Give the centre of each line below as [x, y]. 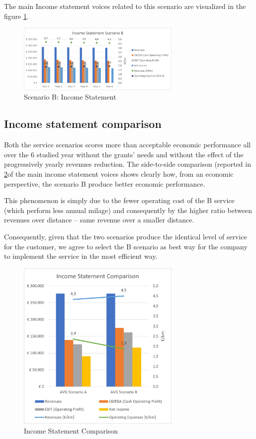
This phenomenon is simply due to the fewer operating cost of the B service [119, 200]
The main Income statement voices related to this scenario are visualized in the [125, 6]
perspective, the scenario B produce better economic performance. [105, 183]
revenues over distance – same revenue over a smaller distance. [99, 220]
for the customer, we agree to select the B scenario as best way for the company [126, 246]
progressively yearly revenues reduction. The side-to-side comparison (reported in [128, 164]
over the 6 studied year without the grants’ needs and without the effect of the [124, 154]
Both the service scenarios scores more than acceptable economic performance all [128, 145]
